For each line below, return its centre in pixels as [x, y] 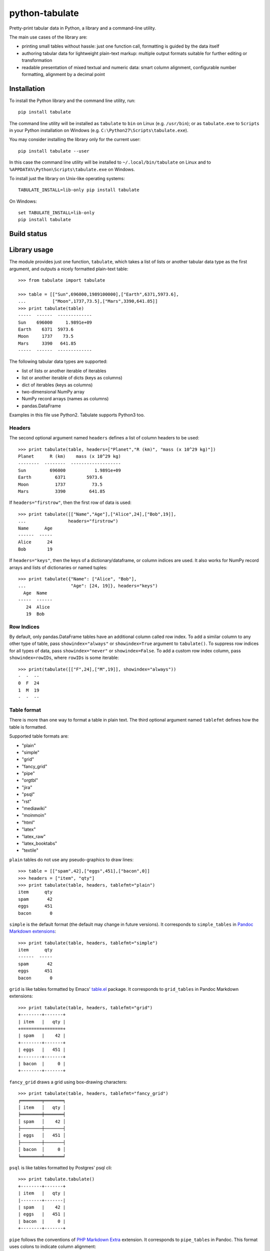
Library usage [31, 250]
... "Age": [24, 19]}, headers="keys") [88, 586]
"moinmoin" [34, 815]
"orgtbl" [30, 780]
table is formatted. [28, 727]
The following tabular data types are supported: [58, 362]
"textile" [30, 850]
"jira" [27, 787]
